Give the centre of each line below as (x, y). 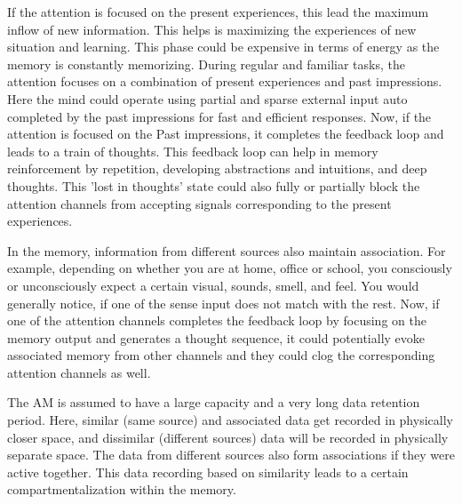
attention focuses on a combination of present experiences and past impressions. (225, 81)
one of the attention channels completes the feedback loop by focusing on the (217, 320)
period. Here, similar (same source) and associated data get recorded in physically (230, 420)
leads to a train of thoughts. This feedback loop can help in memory (193, 151)
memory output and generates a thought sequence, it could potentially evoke (216, 337)
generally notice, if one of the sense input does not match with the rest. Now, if (223, 303)
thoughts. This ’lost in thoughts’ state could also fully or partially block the (214, 185)
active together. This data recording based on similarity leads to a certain (208, 472)
